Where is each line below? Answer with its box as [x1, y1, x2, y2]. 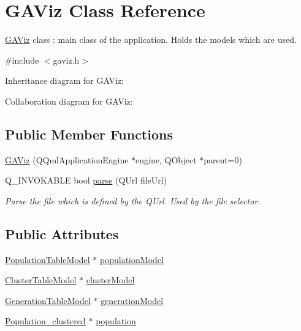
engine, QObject [135, 153, 197, 166]
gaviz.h [53, 53, 80, 66]
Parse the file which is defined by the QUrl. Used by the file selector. [5, 194, 261, 207]
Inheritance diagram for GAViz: [5, 74, 124, 87]
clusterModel [86, 273, 135, 286]
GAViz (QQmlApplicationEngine [5, 153, 129, 166]
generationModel [101, 294, 164, 307]
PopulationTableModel [5, 253, 90, 266]
